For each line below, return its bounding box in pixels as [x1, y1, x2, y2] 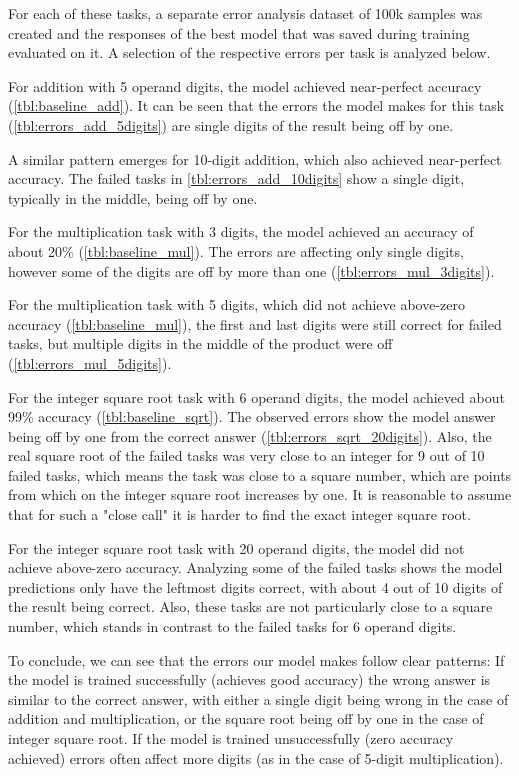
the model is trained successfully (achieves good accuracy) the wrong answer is [8, 669, 491, 690]
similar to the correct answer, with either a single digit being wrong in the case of [8, 688, 509, 709]
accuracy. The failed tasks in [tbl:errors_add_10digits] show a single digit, [8, 168, 465, 189]
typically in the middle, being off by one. [8, 187, 258, 208]
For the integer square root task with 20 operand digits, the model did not [8, 537, 465, 558]
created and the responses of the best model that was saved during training [8, 22, 470, 43]
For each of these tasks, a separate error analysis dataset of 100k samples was [8, 3, 483, 23]
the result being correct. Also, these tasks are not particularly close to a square [8, 596, 493, 617]
